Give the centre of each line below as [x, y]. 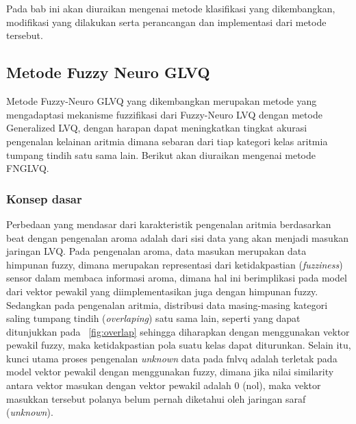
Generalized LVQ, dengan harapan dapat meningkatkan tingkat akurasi [157, 128]
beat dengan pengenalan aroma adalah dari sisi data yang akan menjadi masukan [178, 237]
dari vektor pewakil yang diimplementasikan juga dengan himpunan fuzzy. [162, 291]
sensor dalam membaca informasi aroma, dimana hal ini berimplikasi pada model [177, 278]
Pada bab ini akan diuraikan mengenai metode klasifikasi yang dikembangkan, [171, 9]
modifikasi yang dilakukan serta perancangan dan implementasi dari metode [166, 22]
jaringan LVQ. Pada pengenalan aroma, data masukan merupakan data [156, 251]
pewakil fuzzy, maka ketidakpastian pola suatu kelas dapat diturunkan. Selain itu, [179, 345]
